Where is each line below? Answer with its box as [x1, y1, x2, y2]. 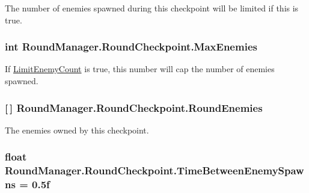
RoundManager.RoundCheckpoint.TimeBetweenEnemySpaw [5, 163, 304, 178]
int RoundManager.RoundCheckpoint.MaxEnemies [5, 39, 257, 54]
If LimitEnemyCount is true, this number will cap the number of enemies [5, 63, 275, 75]
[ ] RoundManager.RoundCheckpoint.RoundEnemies [5, 100, 263, 115]
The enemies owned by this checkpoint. [5, 123, 149, 136]
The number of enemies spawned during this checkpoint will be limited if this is [5, 2, 299, 14]
